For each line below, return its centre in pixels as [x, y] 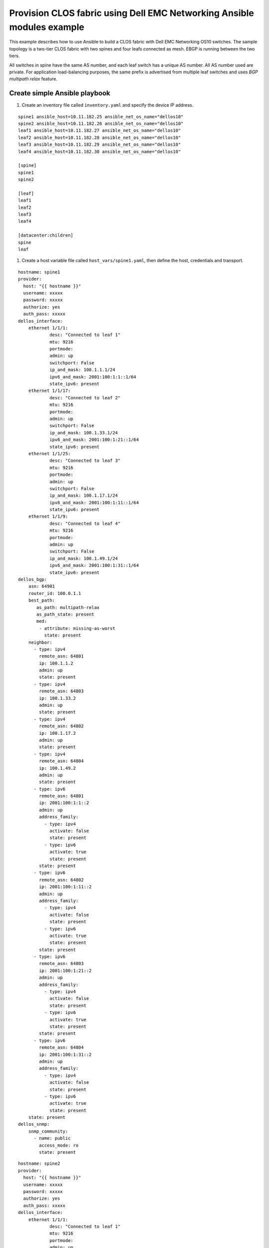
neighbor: [40, 642]
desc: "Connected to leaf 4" [85, 523]
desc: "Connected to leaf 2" [85, 398]
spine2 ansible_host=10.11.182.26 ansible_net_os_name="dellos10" [101, 123]
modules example [47, 27]
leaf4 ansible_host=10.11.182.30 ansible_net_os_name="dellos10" [100, 152]
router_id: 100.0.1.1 [55, 593]
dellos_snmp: [34, 1124]
